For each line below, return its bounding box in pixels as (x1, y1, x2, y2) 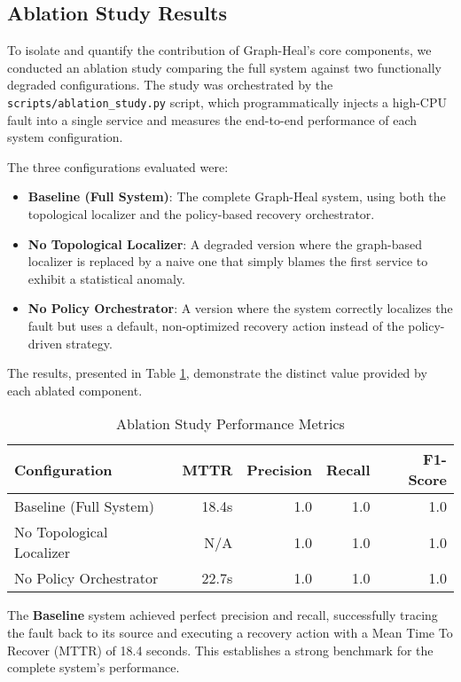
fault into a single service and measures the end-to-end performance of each (7, 110, 418, 129)
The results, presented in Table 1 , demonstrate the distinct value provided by (7, 364, 427, 382)
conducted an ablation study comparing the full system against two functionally (7, 58, 441, 76)
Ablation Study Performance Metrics (116, 413, 345, 435)
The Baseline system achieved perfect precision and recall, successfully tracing (7, 606, 438, 624)
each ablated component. (7, 380, 143, 399)
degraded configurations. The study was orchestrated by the (7, 75, 333, 94)
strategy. (66, 333, 113, 352)
